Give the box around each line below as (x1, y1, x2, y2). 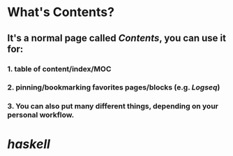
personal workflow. (7, 110, 75, 120)
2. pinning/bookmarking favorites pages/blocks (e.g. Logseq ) (7, 83, 220, 92)
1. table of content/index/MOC (7, 64, 112, 73)
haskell (7, 136, 51, 152)
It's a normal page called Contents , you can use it (7, 32, 227, 44)
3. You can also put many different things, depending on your (7, 101, 218, 111)
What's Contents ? (7, 4, 115, 20)
